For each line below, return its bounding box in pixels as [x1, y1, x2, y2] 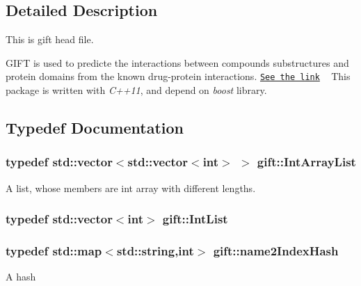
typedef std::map [6, 242, 102, 259]
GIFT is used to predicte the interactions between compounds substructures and [6, 55, 349, 70]
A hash [6, 269, 36, 284]
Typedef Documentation [6, 117, 184, 138]
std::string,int [116, 242, 194, 259]
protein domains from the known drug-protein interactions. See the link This [6, 69, 351, 84]
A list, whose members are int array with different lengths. [6, 180, 256, 195]
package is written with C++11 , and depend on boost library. [6, 83, 267, 97]
